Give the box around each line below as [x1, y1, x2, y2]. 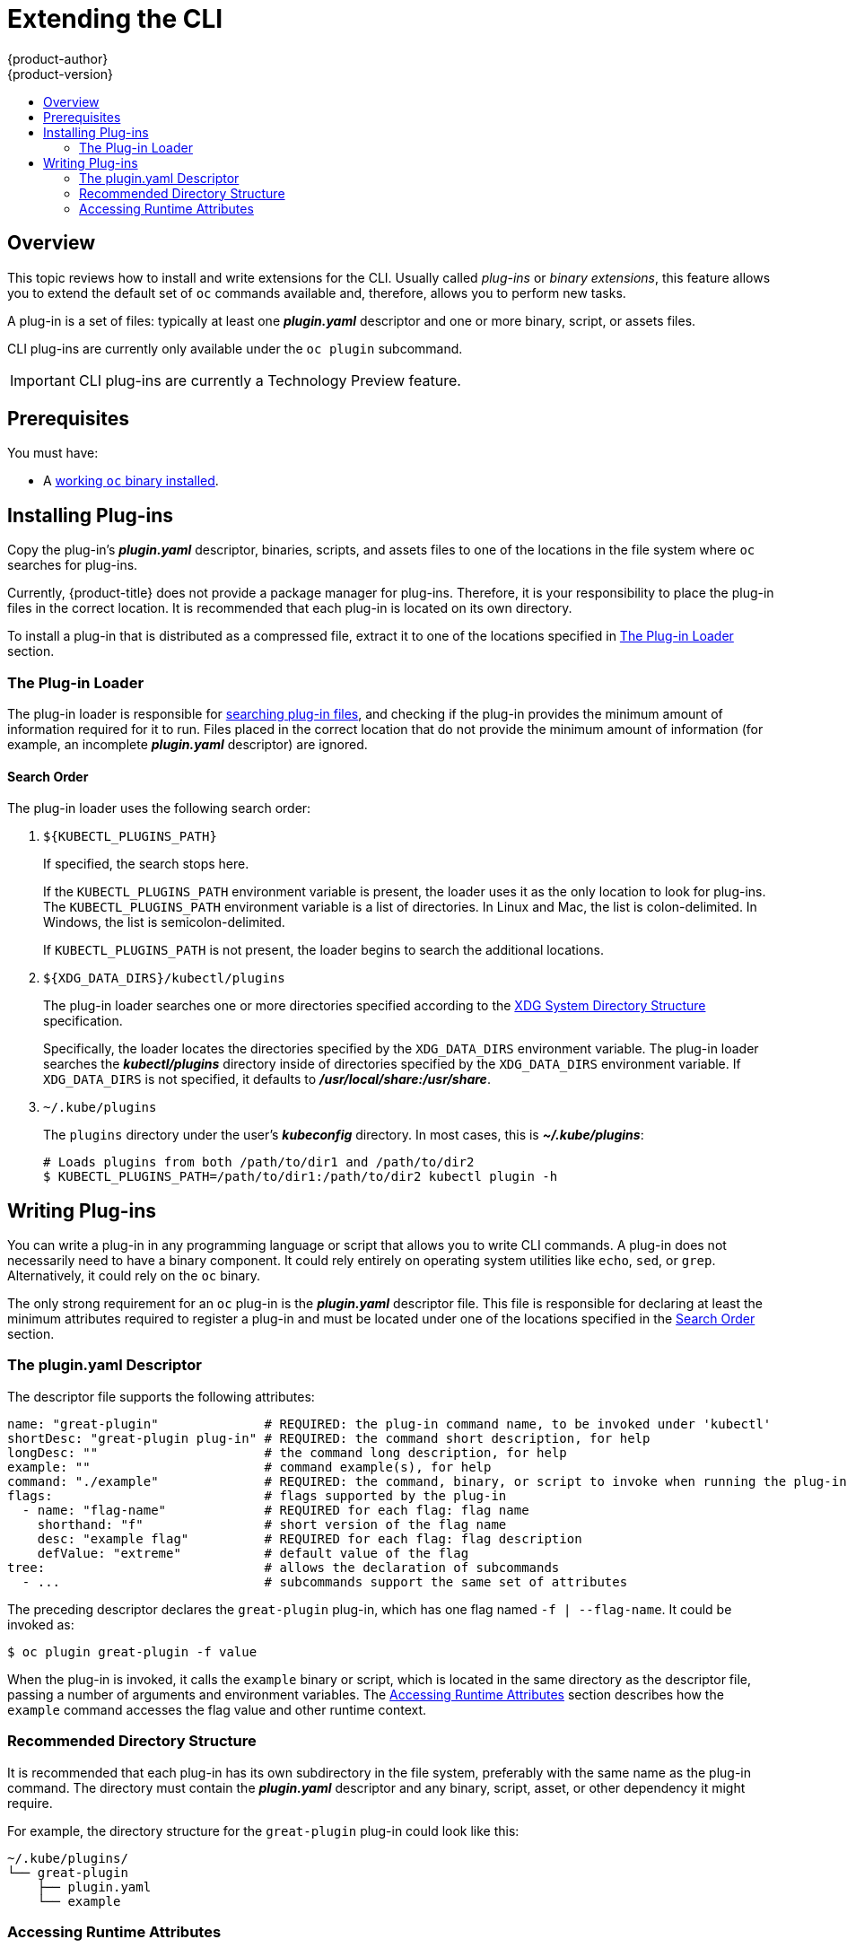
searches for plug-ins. [7, 557, 138, 573]
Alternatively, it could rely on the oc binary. [7, 1268, 261, 1284]
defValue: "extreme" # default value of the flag [37, 1545, 469, 1560]
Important [10, 371, 75, 389]
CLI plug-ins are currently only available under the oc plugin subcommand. [7, 340, 463, 356]
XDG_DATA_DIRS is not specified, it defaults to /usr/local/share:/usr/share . [43, 1071, 491, 1088]
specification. [43, 1013, 123, 1029]
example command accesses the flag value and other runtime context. [7, 1701, 427, 1717]
